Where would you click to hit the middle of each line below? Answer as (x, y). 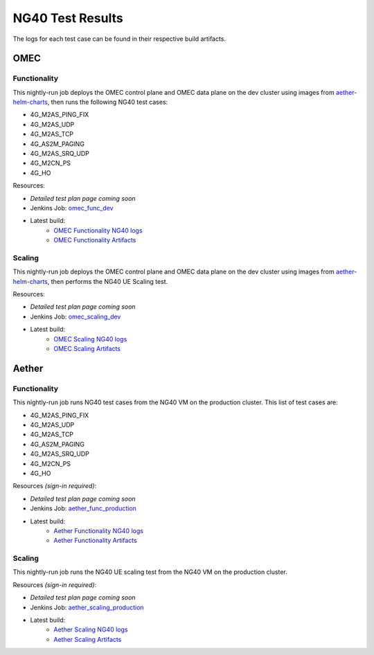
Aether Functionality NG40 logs (98, 530)
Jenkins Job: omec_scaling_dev (75, 316)
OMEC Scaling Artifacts (87, 349)
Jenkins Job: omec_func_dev (72, 208)
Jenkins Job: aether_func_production (83, 508)
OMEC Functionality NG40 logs (98, 230)
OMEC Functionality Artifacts (95, 240)
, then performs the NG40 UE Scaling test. (108, 281)
